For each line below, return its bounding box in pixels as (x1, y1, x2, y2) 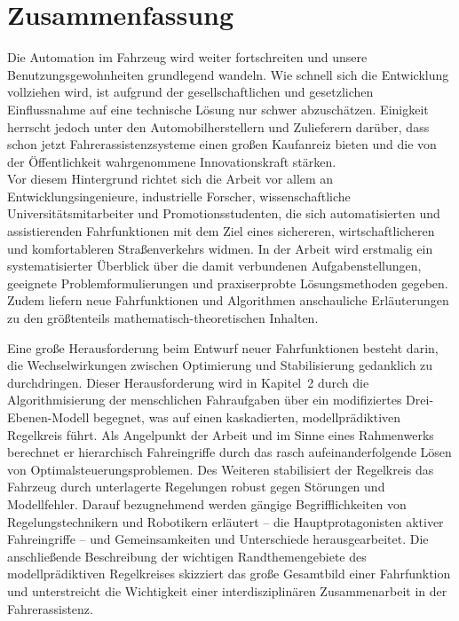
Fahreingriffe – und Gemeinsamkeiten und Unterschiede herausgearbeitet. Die (7, 530, 429, 548)
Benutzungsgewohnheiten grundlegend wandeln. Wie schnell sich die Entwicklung (7, 65, 449, 83)
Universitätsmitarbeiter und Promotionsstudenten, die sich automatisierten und (7, 204, 440, 223)
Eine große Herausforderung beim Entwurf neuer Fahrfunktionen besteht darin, (7, 338, 439, 357)
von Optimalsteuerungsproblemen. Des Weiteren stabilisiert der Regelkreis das (7, 460, 434, 478)
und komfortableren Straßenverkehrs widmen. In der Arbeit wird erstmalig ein (7, 239, 433, 257)
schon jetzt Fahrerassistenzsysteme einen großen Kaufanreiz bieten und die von (7, 135, 437, 153)
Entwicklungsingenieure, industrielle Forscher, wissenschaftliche (7, 186, 351, 205)
